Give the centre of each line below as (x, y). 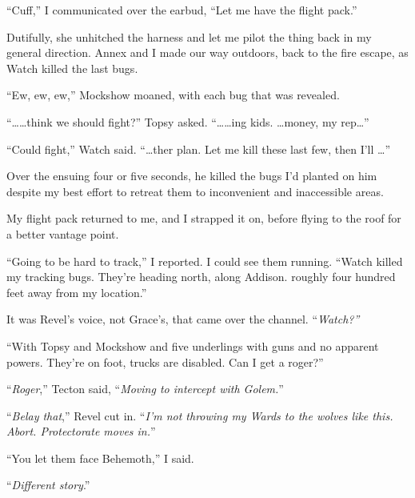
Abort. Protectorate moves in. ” (81, 431)
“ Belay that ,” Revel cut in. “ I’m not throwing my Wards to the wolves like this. (200, 415)
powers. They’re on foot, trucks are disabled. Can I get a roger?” (165, 361)
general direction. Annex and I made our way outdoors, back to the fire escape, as (207, 52)
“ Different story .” (48, 485)
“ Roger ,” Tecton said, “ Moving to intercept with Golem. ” (145, 389)
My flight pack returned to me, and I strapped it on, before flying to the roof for (204, 218)
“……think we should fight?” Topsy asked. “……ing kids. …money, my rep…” (188, 121)
